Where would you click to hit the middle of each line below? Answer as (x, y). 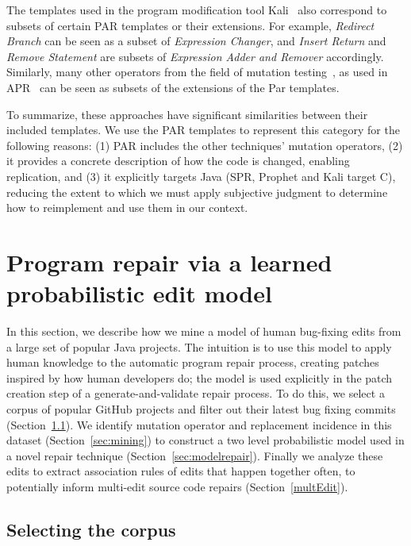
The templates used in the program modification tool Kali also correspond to (197, 10)
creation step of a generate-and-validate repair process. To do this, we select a (196, 393)
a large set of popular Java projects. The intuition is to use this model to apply (199, 346)
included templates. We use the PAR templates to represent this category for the (203, 130)
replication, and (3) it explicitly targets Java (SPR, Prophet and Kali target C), (201, 176)
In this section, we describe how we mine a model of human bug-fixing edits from (204, 331)
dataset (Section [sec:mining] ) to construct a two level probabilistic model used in (205, 440)
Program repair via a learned (169, 261)
